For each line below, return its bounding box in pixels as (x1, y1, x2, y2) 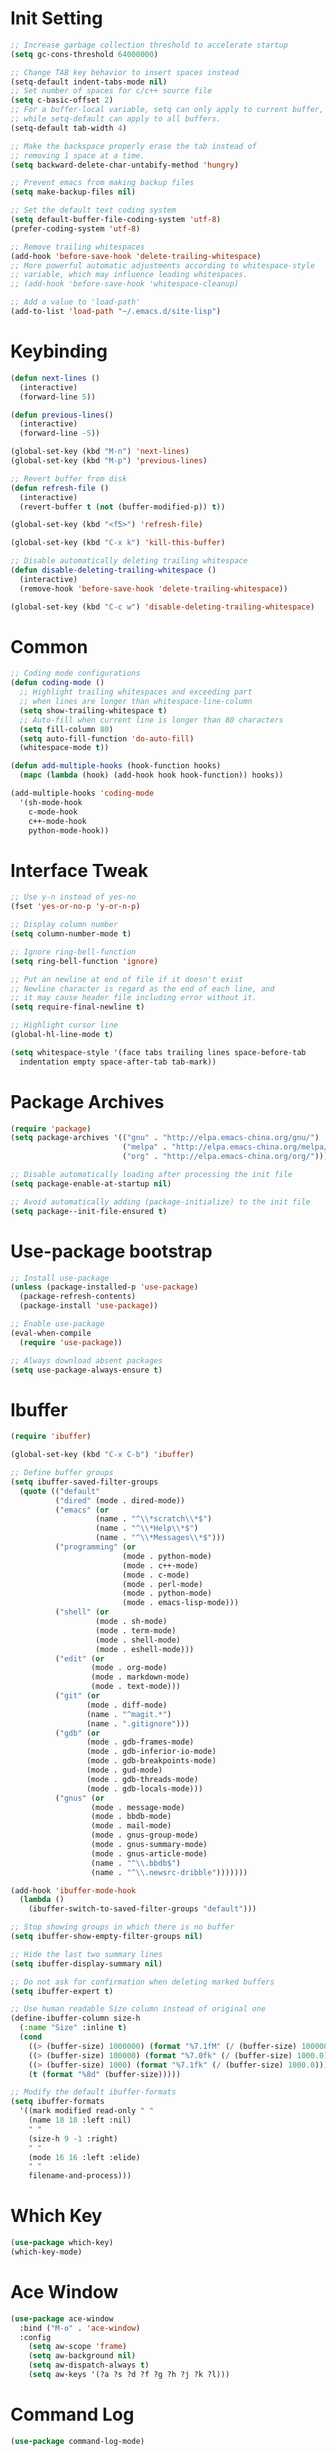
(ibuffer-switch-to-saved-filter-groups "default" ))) (28, 1904, 257, 1914)
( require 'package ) (10, 1123, 92, 1134)
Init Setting (10, 7, 103, 30)
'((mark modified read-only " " (19, 2106, 155, 2116)
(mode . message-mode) (90, 1802, 186, 1812)
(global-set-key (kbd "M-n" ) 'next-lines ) (10, 447, 190, 457)
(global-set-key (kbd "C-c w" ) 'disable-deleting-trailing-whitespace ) (10, 602, 315, 612)
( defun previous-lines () (10, 410, 114, 420)
